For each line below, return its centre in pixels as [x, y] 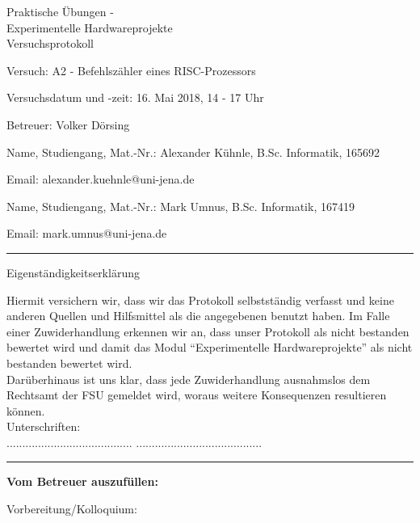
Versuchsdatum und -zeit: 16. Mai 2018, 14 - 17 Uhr [135, 97]
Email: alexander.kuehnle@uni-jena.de [101, 179]
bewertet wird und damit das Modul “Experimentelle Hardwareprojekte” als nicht [210, 347]
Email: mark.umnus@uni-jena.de [87, 233]
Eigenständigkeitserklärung [73, 272]
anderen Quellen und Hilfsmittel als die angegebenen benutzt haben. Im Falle [198, 316]
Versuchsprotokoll [50, 43]
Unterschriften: [44, 426]
